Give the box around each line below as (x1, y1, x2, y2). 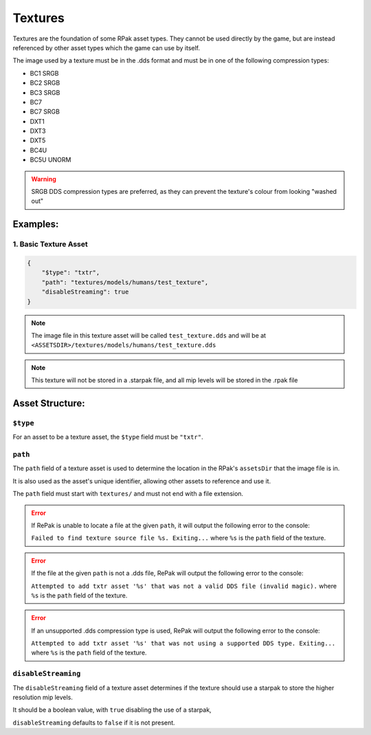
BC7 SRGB (30, 107, 60, 116)
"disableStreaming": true (41, 288, 129, 296)
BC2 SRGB (30, 79, 60, 87)
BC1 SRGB (30, 69, 59, 77)
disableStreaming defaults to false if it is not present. (12, 718, 175, 727)
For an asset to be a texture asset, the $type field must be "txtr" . (12, 433, 203, 441)
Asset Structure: (12, 397, 85, 409)
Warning (31, 175, 56, 183)
